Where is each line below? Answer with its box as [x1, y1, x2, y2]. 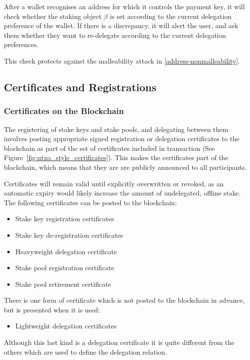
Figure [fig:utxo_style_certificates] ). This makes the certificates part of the [4, 152, 229, 163]
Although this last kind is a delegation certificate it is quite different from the [4, 337, 234, 347]
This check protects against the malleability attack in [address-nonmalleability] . [4, 55, 240, 65]
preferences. [4, 39, 39, 49]
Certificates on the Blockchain [4, 105, 124, 117]
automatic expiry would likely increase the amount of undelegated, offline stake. [4, 188, 241, 198]
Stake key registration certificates [15, 213, 114, 224]
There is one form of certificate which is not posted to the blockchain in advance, [4, 295, 245, 305]
